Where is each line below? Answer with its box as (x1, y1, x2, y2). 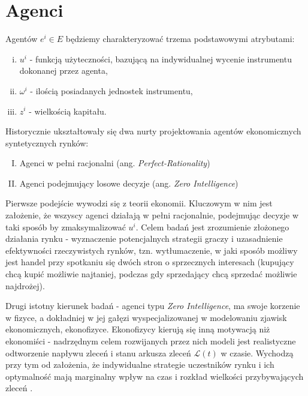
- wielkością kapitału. (29, 104, 107, 117)
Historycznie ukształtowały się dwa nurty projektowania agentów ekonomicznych (5, 125, 301, 137)
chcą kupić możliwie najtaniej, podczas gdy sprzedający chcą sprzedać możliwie (5, 268, 297, 280)
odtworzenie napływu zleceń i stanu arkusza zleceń (5, 346, 191, 359)
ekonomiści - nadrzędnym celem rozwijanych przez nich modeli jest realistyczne (5, 335, 296, 347)
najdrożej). (5, 279, 45, 292)
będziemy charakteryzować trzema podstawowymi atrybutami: (65, 32, 295, 45)
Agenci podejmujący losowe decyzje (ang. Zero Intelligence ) (19, 176, 238, 189)
